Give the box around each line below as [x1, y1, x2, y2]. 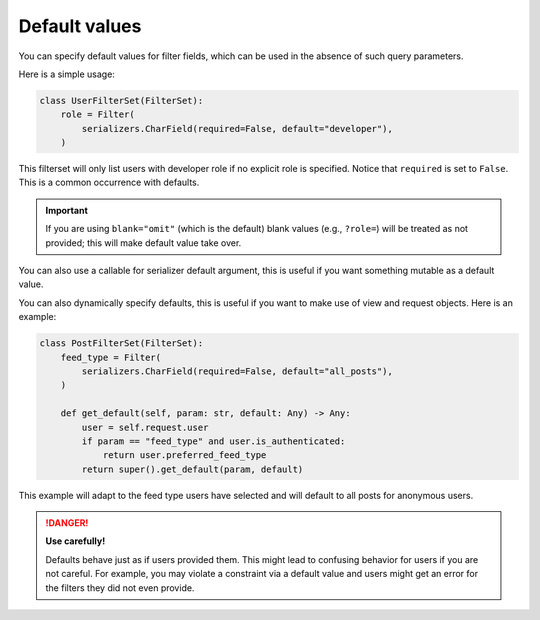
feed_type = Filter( [60, 351, 162, 363]
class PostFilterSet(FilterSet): [39, 338, 204, 349]
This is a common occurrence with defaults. [18, 176, 200, 189]
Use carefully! [45, 535, 106, 547]
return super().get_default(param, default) [81, 463, 304, 475]
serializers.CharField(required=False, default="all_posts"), [81, 365, 394, 377]
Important [45, 204, 89, 216]
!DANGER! [45, 517, 89, 529]
